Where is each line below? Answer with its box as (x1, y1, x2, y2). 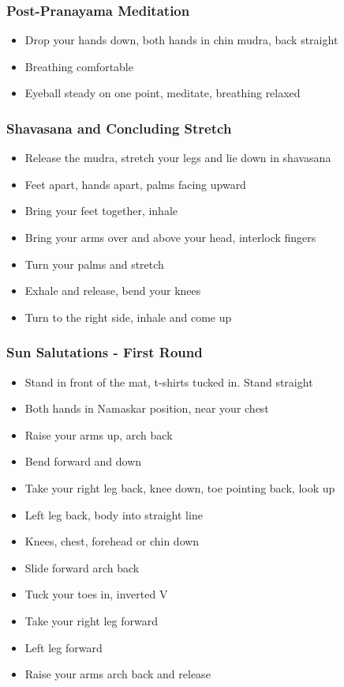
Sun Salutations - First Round (6, 342, 203, 362)
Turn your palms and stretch (24, 255, 164, 272)
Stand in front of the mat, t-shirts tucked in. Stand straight (24, 373, 313, 390)
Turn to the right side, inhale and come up (24, 308, 232, 325)
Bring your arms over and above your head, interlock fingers (24, 229, 316, 245)
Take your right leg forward (24, 612, 158, 628)
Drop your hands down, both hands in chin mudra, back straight (24, 32, 338, 48)
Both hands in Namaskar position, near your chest (24, 400, 269, 417)
